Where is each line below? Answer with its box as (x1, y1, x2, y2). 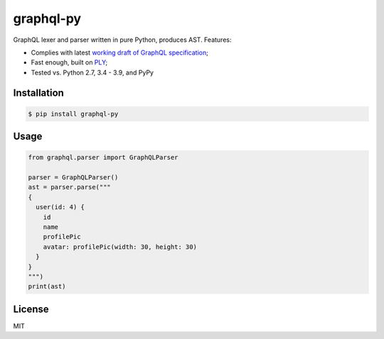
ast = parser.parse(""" (28, 183, 112, 191)
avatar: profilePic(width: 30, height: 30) (43, 243, 197, 251)
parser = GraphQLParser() (28, 174, 119, 182)
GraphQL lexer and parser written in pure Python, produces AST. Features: (13, 35, 232, 44)
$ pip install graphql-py (28, 110, 119, 118)
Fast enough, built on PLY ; (31, 58, 108, 67)
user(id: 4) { (36, 203, 85, 211)
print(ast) (28, 282, 66, 291)
